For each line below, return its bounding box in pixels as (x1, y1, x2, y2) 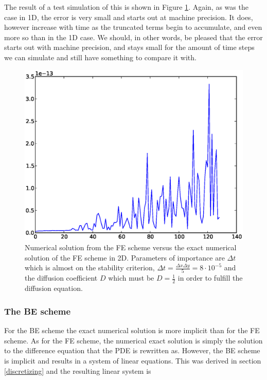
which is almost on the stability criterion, (25, 262, 155, 273)
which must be (108, 272, 154, 283)
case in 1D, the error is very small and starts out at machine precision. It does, (4, 11, 253, 22)
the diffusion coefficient (25, 272, 98, 283)
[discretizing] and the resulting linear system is (4, 365, 151, 376)
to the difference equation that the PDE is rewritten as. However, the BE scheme (4, 345, 260, 356)
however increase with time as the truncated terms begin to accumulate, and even (4, 22, 262, 32)
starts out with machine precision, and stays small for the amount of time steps (4, 42, 255, 53)
